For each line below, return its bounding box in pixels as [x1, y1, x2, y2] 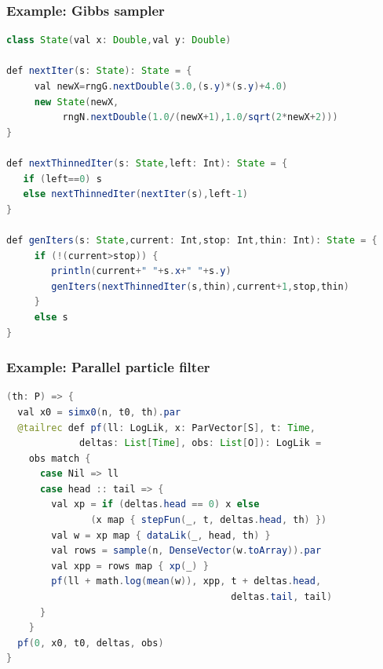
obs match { [28, 452, 91, 464]
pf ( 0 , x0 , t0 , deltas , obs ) [17, 637, 164, 649]
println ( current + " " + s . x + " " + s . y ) [51, 265, 232, 277]
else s [34, 311, 68, 323]
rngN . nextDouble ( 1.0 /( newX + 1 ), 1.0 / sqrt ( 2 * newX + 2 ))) [62, 111, 338, 123]
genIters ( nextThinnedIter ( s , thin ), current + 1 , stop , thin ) [51, 280, 349, 292]
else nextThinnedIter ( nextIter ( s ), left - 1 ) [23, 188, 248, 200]
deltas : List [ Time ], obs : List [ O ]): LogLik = [79, 437, 322, 449]
